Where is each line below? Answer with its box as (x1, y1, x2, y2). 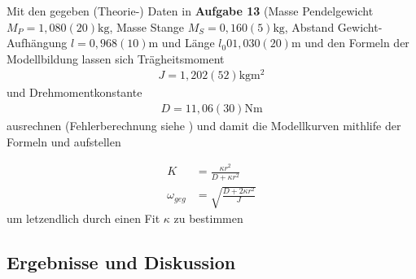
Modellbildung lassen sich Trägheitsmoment (7, 50, 225, 67)
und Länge (161, 34, 215, 51)
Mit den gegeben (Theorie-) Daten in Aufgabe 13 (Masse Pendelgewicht (7, 2, 374, 19)
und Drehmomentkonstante (7, 84, 142, 101)
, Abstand (284, 18, 335, 35)
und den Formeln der (304, 34, 409, 51)
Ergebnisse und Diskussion (7, 250, 236, 275)
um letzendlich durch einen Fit (7, 210, 160, 227)
